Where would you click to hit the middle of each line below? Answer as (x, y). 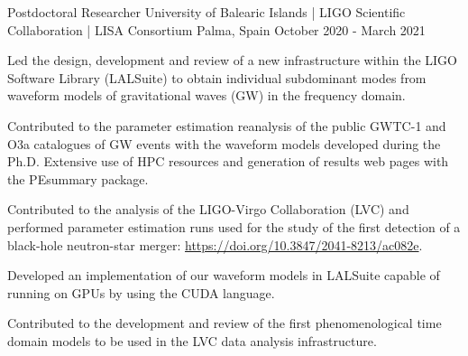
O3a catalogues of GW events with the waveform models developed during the (224, 143)
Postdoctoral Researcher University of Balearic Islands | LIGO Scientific (206, 12)
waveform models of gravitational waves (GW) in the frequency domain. (206, 95)
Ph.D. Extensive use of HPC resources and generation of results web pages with (228, 161)
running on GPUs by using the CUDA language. (141, 292)
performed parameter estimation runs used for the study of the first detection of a (234, 226)
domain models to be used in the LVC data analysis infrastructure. (192, 340)
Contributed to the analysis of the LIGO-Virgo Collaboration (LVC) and (208, 209)
